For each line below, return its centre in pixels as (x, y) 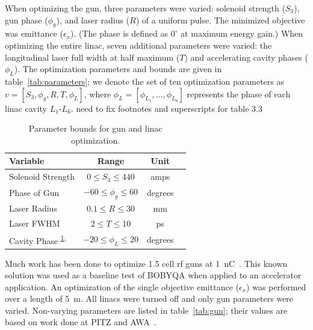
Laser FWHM (35, 223)
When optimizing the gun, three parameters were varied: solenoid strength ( (145, 8)
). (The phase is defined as (119, 33)
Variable (27, 161)
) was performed (276, 286)
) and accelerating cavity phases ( (246, 57)
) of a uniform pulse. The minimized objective (220, 20)
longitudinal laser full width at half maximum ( (92, 57)
